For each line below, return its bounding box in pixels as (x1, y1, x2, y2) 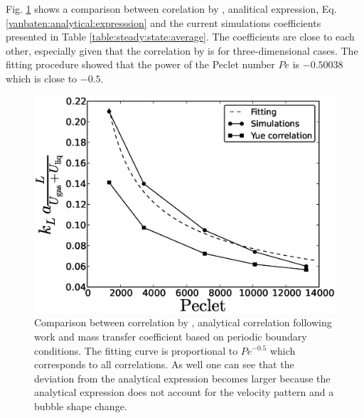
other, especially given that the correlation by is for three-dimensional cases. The (6, 43, 358, 58)
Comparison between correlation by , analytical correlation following (34, 315, 332, 330)
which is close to (6, 70, 77, 85)
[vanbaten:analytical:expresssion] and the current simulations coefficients (6, 15, 321, 30)
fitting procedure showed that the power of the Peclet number (6, 57, 275, 72)
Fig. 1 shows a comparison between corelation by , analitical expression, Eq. (6, 1, 337, 16)
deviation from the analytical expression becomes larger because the (34, 370, 331, 385)
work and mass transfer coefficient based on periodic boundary (34, 328, 307, 343)
